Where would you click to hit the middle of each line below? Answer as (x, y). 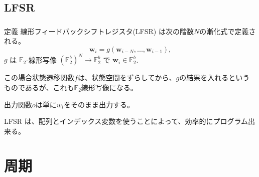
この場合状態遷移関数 (39, 77)
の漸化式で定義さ (228, 31)
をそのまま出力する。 (99, 104)
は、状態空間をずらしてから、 (127, 77)
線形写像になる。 (109, 87)
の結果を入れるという (215, 77)
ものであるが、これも (39, 87)
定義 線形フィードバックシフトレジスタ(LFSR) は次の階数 (99, 31)
